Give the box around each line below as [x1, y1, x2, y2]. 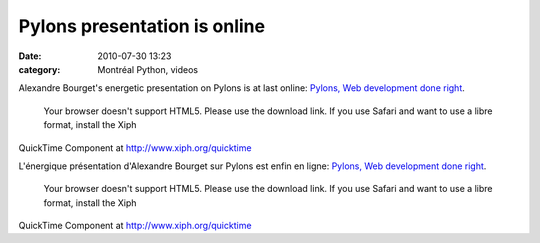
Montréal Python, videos [97, 63, 199, 75]
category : [18, 63, 61, 75]
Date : [18, 50, 42, 62]
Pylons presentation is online [18, 15, 265, 37]
